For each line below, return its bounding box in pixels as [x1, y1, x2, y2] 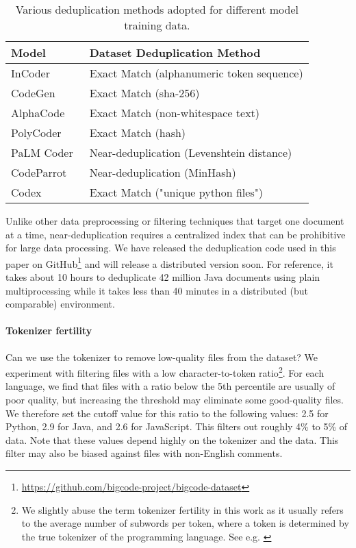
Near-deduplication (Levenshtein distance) [89, 145, 292, 160]
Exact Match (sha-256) [89, 85, 200, 101]
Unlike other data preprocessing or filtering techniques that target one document [5, 214, 344, 227]
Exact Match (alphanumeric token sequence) [89, 65, 303, 81]
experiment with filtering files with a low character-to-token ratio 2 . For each [5, 364, 325, 379]
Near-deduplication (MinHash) [89, 164, 236, 180]
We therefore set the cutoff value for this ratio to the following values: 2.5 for [5, 406, 329, 420]
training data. [124, 17, 190, 33]
